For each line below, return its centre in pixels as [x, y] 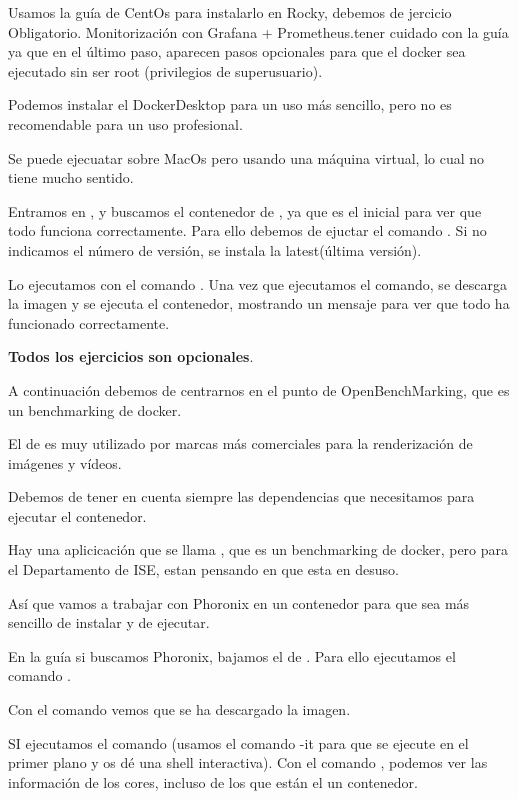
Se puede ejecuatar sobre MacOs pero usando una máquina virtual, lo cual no [246, 157]
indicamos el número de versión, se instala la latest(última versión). [215, 249]
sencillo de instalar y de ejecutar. [109, 622]
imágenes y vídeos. [65, 462]
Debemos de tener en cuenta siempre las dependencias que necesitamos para [241, 496]
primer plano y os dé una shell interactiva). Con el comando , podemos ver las [248, 762]
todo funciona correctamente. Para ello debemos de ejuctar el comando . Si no [247, 230]
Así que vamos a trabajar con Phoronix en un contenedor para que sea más [239, 602]
